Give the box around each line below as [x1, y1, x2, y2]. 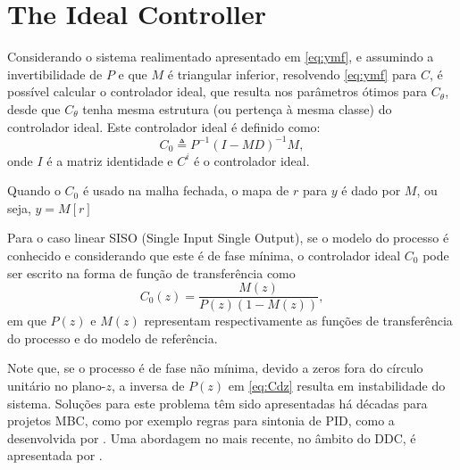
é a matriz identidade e [46, 151, 173, 169]
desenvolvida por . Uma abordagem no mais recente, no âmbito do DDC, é [7, 428, 416, 447]
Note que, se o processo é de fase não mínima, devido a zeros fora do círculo [7, 359, 423, 377]
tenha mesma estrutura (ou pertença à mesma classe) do [82, 99, 392, 118]
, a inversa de [112, 376, 185, 394]
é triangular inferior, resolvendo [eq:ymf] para [167, 64, 417, 83]
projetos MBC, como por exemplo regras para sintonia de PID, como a [7, 411, 395, 430]
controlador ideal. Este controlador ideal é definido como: [7, 117, 321, 136]
